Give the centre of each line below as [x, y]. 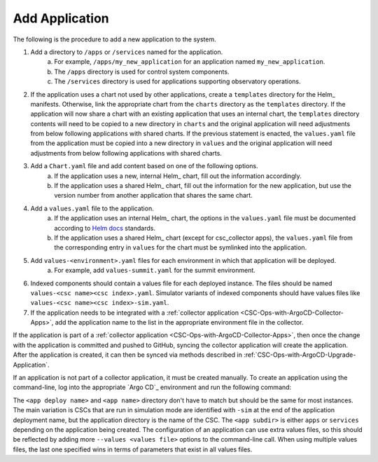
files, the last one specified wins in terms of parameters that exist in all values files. [133, 449]
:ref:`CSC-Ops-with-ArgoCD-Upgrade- [300, 355]
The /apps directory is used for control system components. [142, 72]
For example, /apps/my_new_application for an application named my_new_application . [190, 62]
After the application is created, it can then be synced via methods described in [128, 355]
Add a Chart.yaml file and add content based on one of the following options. [144, 166]
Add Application [61, 18]
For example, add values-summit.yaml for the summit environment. [155, 271]
